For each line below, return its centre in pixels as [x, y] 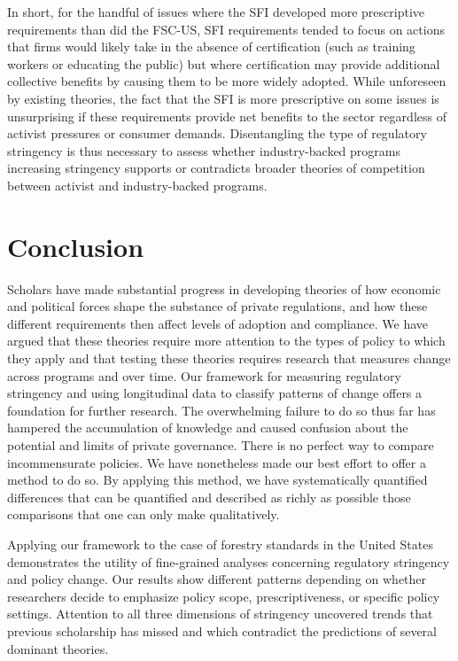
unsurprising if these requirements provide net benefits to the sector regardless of [227, 116]
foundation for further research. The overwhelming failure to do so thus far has [221, 410]
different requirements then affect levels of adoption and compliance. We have [218, 323]
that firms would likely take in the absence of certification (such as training [211, 47]
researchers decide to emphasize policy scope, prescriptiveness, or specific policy [224, 596]
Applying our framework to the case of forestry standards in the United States [220, 544]
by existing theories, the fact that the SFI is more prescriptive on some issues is [223, 98]
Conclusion [76, 246]
